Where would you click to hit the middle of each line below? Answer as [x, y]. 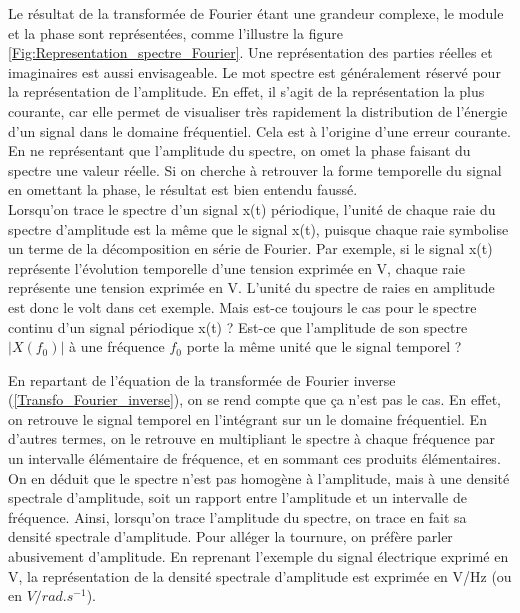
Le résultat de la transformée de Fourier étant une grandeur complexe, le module [256, 13]
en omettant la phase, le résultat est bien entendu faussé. [183, 189]
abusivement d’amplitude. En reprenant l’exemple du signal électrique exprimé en [258, 556]
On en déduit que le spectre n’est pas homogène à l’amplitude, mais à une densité [259, 477]
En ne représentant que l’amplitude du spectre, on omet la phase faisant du [239, 150]
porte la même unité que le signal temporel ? [324, 346]
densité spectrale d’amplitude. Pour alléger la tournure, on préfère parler [230, 536]
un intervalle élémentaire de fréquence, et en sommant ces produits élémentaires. [254, 458]
